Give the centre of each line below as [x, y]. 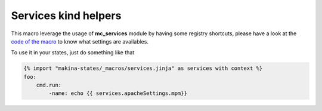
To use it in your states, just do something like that [73, 53]
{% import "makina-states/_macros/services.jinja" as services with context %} [143, 68]
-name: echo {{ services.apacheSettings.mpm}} [118, 93]
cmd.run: [49, 85]
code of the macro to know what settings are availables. [80, 41]
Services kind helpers [66, 16]
